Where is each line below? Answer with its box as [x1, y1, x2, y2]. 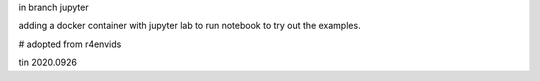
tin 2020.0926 [18, 56, 77, 69]
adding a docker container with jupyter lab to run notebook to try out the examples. [18, 20, 361, 32]
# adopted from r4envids [18, 38, 122, 50]
